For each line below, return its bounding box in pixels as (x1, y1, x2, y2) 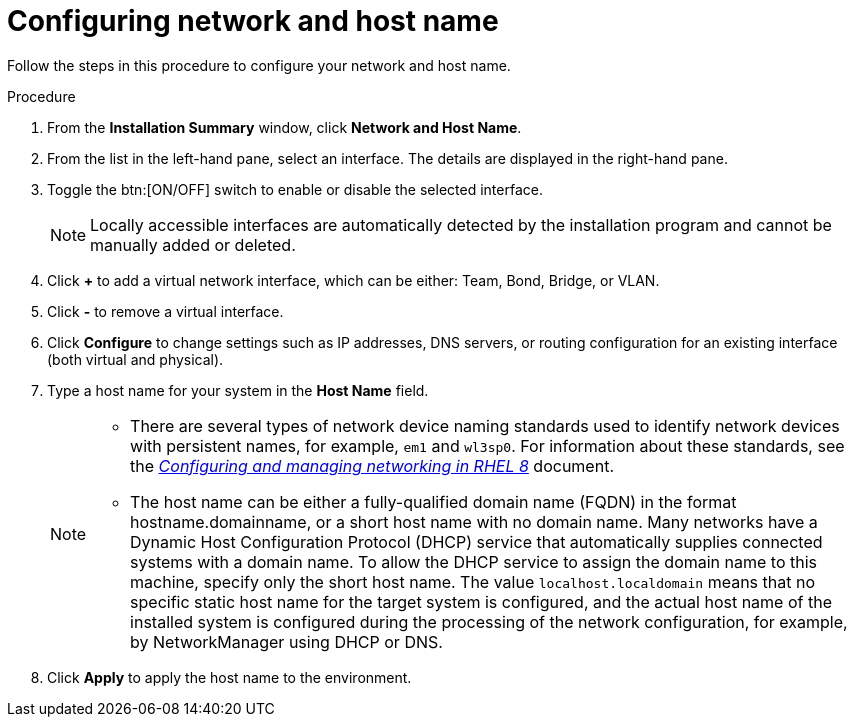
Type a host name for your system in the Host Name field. (47, 381, 429, 399)
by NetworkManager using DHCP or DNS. (130, 631, 443, 652)
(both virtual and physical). (47, 350, 224, 368)
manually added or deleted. (90, 234, 296, 255)
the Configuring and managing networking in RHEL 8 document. (130, 455, 614, 476)
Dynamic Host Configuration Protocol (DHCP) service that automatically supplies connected (130, 531, 823, 552)
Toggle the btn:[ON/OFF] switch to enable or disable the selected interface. (47, 180, 543, 198)
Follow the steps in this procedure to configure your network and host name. (7, 56, 511, 74)
